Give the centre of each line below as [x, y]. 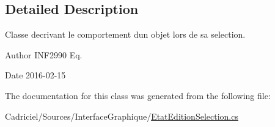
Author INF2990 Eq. [44, 54]
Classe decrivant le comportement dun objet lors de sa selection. [125, 34]
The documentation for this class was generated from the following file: [138, 95]
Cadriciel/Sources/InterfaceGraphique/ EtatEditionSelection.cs [122, 116]
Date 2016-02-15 [35, 75]
